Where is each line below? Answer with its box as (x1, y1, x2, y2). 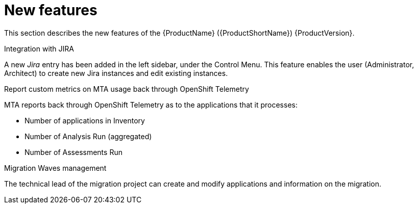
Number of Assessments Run (24, 147, 122, 157)
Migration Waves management (4, 163, 107, 172)
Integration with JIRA (4, 44, 74, 53)
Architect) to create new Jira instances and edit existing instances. (4, 68, 228, 77)
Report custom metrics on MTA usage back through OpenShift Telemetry (4, 84, 249, 93)
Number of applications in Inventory (24, 116, 145, 125)
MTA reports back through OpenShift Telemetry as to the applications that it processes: (4, 100, 298, 109)
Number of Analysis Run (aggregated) (24, 132, 152, 141)
